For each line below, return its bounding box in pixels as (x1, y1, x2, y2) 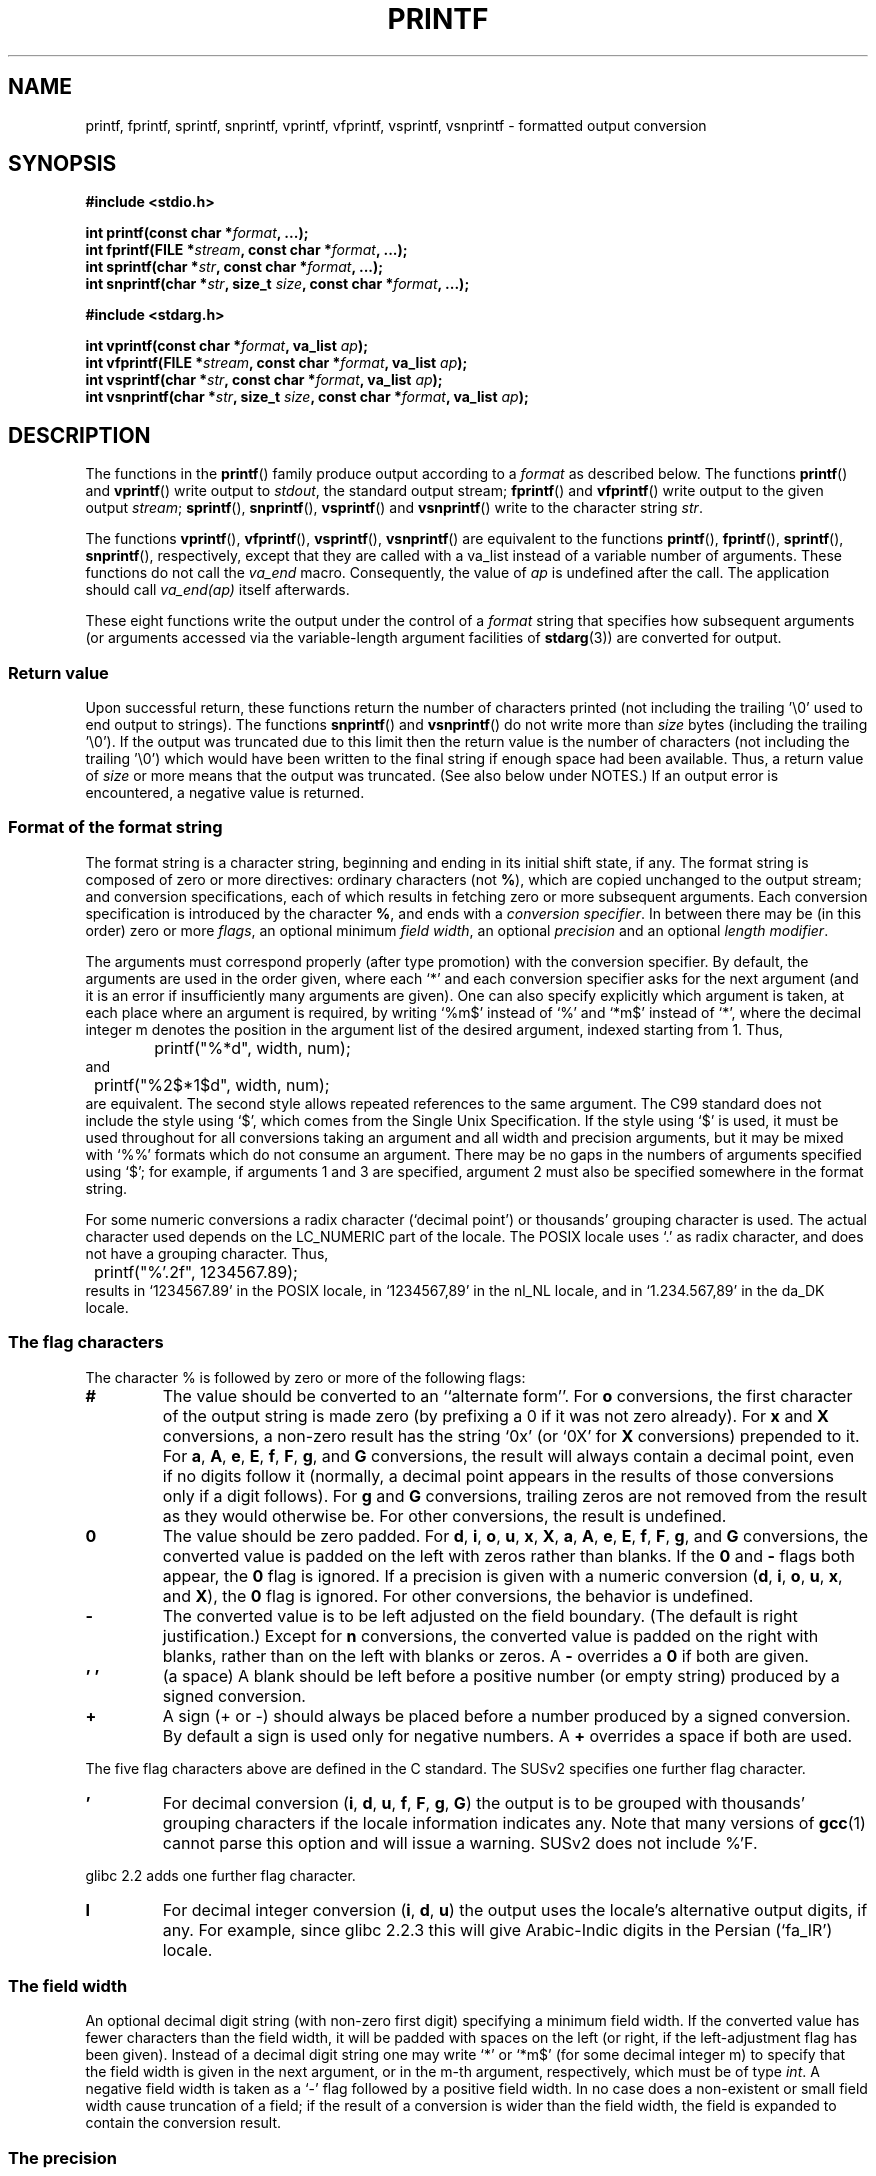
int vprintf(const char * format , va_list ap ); (85, 337, 369, 355)
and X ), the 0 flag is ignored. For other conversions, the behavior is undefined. (162, 1585, 754, 1606)
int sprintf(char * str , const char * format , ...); (85, 258, 384, 276)
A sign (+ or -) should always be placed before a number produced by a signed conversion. (162, 1705, 851, 1726)
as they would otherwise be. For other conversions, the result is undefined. (162, 1505, 727, 1526)
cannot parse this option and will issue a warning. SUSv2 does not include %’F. (162, 1832, 758, 1853)
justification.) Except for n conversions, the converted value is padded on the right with (162, 1625, 819, 1646)
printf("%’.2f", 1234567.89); (94, 1261, 298, 1282)
